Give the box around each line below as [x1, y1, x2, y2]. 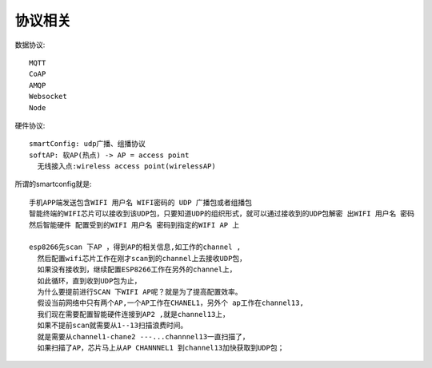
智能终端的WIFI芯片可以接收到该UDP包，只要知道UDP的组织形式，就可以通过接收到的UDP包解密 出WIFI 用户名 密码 [29, 209, 415, 219]
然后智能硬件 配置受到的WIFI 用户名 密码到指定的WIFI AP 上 [29, 220, 240, 229]
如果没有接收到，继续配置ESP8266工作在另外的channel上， [37, 265, 237, 275]
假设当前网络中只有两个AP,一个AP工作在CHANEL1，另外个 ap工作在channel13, [37, 299, 304, 307]
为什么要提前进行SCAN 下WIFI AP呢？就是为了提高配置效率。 [37, 287, 243, 296]
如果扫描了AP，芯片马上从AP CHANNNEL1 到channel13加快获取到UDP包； [37, 343, 285, 352]
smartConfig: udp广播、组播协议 [29, 140, 146, 148]
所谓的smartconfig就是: [14, 180, 92, 189]
